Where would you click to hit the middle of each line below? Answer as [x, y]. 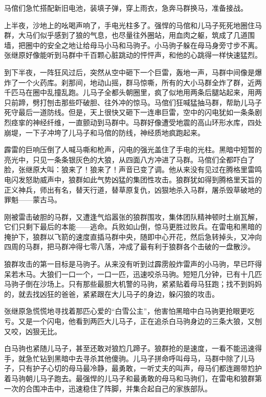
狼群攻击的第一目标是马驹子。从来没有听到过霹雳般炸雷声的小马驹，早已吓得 [133, 264]
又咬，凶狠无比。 [33, 331]
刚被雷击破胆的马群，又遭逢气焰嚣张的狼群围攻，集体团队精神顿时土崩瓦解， [133, 216]
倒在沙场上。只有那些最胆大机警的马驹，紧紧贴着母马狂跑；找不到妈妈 [143, 284]
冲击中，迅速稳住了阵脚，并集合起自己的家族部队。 [126, 388]
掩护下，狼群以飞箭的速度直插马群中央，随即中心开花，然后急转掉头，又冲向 [133, 236]
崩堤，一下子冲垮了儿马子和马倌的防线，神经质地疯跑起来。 [104, 132]
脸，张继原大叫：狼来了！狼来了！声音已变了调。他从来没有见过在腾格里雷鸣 [133, 169]
